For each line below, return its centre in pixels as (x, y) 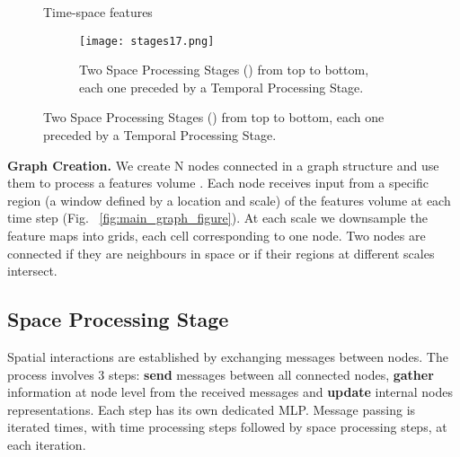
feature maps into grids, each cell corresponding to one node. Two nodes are (217, 235)
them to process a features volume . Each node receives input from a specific (218, 183)
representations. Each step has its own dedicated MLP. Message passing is (212, 409)
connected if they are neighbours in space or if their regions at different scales (221, 253)
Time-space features (98, 12)
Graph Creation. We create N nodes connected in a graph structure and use (223, 165)
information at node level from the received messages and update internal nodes (230, 392)
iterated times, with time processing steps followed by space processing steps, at (227, 427)
